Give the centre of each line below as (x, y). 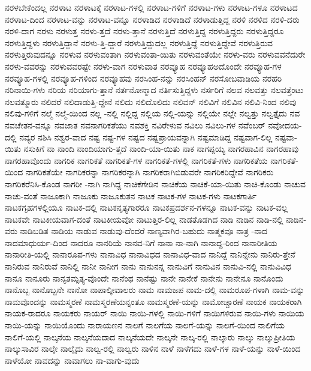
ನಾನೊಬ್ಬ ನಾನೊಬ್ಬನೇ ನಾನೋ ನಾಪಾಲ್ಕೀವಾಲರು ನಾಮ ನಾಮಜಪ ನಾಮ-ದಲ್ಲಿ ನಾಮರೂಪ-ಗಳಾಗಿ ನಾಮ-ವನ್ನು (155, 290)
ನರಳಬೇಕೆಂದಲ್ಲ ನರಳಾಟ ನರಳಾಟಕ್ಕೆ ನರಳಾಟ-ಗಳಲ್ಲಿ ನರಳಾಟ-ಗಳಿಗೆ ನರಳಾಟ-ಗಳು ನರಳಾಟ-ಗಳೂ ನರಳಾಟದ (151, 7)
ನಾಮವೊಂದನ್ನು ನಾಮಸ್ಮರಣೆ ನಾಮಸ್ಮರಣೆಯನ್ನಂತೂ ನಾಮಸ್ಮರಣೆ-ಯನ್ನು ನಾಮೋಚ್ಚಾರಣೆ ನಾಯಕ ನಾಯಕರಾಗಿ (153, 301)
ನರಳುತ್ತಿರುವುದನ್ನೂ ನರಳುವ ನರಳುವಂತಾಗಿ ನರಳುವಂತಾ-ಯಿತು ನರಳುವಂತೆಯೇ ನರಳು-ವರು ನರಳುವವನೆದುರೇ (155, 54)
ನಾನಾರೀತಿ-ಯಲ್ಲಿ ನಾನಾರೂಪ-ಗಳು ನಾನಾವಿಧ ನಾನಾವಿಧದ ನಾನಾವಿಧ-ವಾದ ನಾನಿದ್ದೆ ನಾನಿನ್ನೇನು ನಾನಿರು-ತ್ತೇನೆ (150, 254)
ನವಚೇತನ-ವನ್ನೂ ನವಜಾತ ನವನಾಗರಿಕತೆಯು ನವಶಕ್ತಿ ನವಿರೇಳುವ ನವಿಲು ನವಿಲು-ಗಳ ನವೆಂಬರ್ (135, 125)
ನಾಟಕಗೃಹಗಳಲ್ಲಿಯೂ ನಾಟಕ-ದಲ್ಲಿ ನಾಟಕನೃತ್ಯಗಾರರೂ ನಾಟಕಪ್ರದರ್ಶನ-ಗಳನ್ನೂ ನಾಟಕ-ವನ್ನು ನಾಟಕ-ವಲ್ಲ (147, 207)
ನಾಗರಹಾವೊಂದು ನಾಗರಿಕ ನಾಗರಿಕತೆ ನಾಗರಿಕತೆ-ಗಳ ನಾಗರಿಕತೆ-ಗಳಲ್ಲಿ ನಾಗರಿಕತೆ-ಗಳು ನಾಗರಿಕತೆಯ (136, 160)
